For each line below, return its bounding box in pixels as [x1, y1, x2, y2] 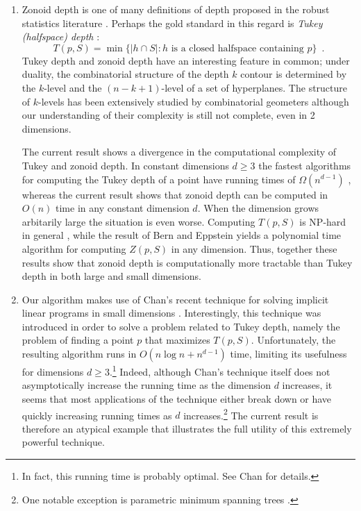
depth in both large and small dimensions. [22, 269, 201, 283]
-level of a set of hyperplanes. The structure [161, 80, 348, 94]
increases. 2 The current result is [183, 405, 319, 422]
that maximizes [144, 333, 210, 347]
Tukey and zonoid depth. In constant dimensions [22, 158, 229, 172]
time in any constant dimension [56, 201, 190, 215]
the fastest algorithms [258, 158, 351, 172]
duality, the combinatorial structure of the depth [22, 67, 229, 81]
